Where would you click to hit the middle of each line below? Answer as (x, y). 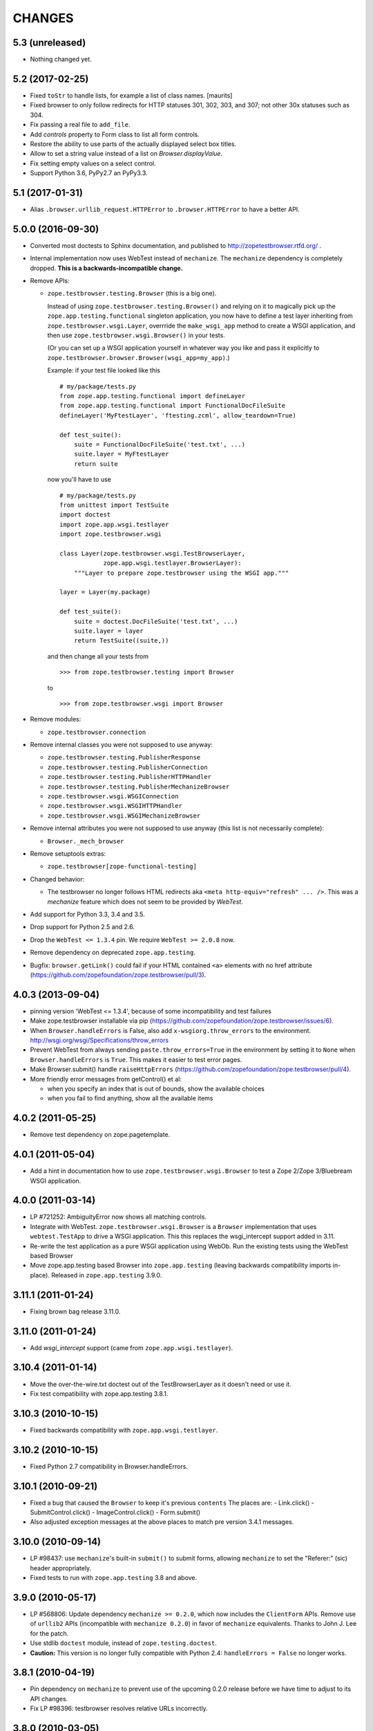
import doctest (85, 515)
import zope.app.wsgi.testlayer (114, 524)
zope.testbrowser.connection (97, 732)
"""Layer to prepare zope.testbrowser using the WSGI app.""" (181, 573)
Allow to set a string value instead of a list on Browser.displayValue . (126, 154)
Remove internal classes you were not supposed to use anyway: (122, 745)
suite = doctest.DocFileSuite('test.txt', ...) (156, 621)
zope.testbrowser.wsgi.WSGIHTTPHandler (115, 806)
